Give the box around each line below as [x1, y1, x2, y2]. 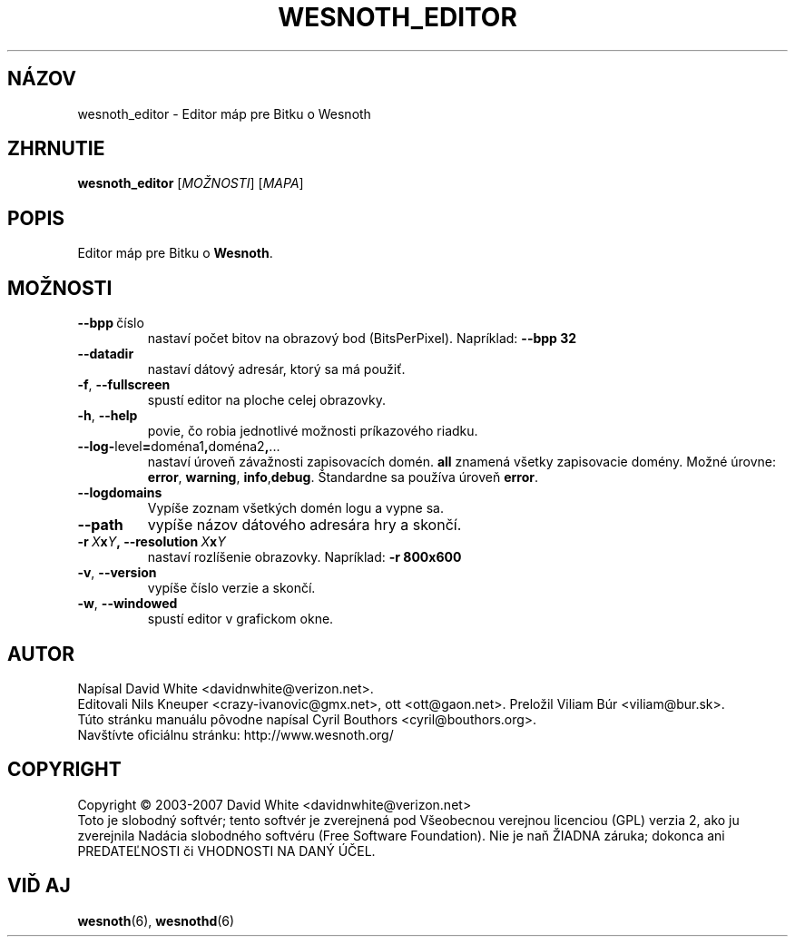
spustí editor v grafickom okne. [147, 611, 334, 627]
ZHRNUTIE [7, 137, 105, 161]
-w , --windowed [77, 595, 178, 612]
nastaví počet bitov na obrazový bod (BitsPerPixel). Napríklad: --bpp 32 [147, 330, 577, 347]
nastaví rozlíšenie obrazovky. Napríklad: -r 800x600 [147, 549, 462, 565]
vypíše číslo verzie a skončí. [147, 580, 316, 596]
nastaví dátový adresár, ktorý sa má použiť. [147, 361, 406, 378]
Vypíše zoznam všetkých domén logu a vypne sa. [147, 500, 445, 516]
